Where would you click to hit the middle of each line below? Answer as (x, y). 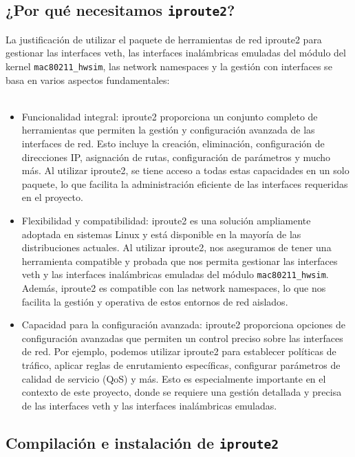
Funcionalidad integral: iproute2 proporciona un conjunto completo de (170, 116)
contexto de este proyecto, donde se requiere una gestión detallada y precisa (182, 392)
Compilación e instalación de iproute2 (142, 442)
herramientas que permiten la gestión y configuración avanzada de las (168, 130)
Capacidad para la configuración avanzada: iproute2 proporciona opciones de (183, 325)
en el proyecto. (52, 197)
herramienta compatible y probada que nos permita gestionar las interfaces (180, 261)
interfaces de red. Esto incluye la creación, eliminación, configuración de (173, 143)
